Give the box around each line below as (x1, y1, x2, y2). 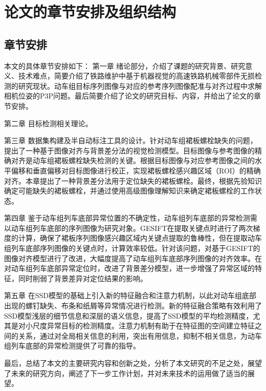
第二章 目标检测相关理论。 (4, 118, 93, 128)
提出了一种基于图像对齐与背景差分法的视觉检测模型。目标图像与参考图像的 (4, 145, 255, 155)
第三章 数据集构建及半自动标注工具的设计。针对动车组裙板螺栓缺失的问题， (4, 135, 257, 146)
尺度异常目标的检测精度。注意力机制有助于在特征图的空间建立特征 (32, 320, 255, 331)
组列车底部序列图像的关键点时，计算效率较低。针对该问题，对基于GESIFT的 (4, 243, 260, 253)
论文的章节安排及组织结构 (4, 1, 176, 22)
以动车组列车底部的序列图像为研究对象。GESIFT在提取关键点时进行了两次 (4, 222, 253, 233)
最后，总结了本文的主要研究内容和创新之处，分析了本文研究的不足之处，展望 (4, 358, 262, 368)
